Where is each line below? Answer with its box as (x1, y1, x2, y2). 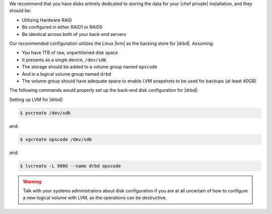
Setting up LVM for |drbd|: (9, 96, 64, 102)
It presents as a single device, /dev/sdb (22, 57, 107, 63)
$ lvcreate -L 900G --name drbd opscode (20, 163, 121, 169)
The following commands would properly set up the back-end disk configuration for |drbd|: (9, 87, 198, 93)
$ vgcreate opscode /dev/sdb (20, 136, 92, 142)
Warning (23, 178, 41, 184)
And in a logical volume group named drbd (22, 71, 111, 77)
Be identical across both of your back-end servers (22, 31, 126, 37)
